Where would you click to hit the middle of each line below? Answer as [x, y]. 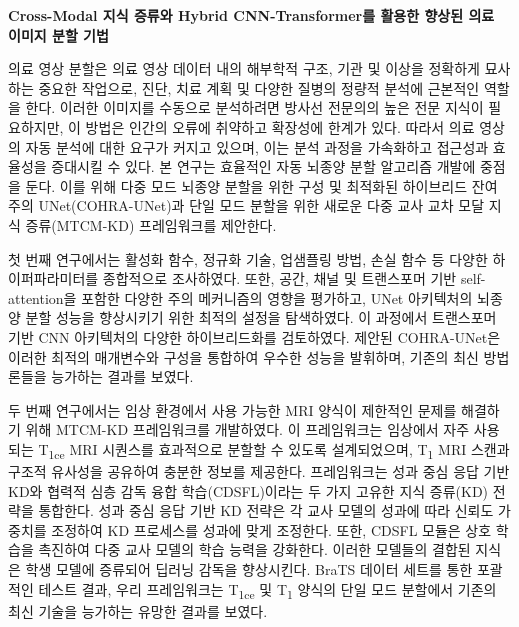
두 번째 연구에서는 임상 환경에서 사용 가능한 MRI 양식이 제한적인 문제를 [232, 409]
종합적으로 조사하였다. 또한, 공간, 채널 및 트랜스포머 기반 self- [294, 278]
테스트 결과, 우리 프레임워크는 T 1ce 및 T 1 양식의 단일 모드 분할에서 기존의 [267, 590]
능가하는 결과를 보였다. [122, 376]
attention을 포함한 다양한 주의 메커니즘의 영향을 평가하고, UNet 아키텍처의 [240, 297]
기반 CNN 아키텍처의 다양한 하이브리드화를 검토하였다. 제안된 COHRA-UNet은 [254, 336]
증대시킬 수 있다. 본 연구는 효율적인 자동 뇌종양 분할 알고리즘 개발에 [263, 166]
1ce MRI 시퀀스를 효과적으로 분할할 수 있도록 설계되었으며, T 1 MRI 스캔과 [279, 450]
